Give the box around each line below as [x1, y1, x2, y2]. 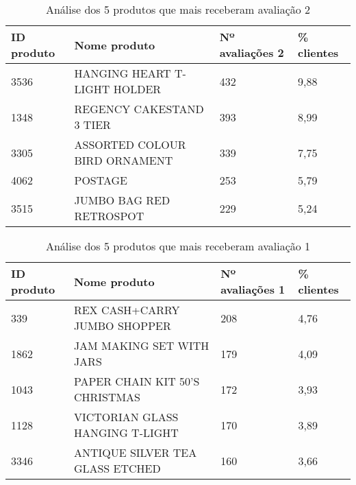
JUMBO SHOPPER [73, 318, 171, 333]
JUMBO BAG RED [74, 192, 170, 208]
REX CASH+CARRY [73, 302, 180, 318]
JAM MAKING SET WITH [73, 338, 209, 353]
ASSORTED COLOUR [74, 137, 186, 152]
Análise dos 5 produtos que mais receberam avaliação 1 [45, 238, 311, 254]
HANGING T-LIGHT [73, 425, 179, 440]
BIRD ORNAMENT [74, 152, 173, 168]
